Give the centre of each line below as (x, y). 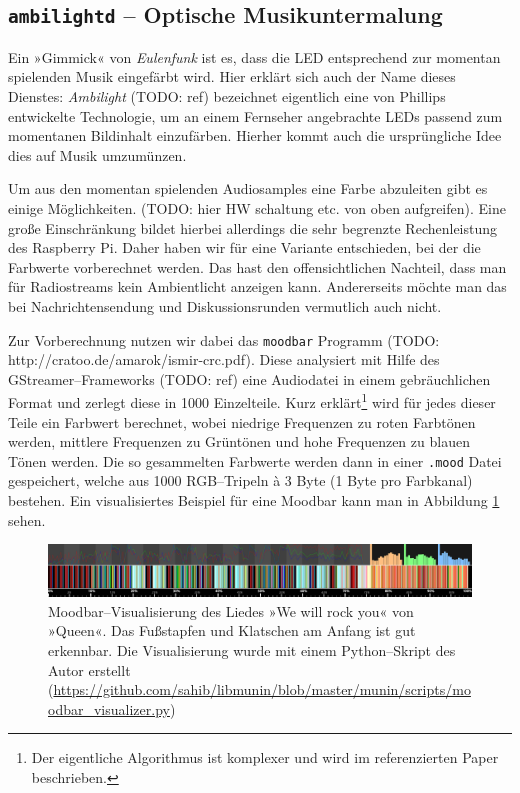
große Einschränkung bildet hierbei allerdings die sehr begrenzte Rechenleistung (253, 227)
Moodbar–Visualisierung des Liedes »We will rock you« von (231, 610)
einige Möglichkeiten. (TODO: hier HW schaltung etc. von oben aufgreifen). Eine (257, 207)
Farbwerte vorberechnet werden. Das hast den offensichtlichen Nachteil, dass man (257, 266)
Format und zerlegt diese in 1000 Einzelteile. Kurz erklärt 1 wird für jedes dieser (252, 400)
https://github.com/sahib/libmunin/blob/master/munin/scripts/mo (262, 689)
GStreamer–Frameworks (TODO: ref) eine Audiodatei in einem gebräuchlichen (249, 378)
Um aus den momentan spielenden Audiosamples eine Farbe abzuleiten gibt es (248, 188)
